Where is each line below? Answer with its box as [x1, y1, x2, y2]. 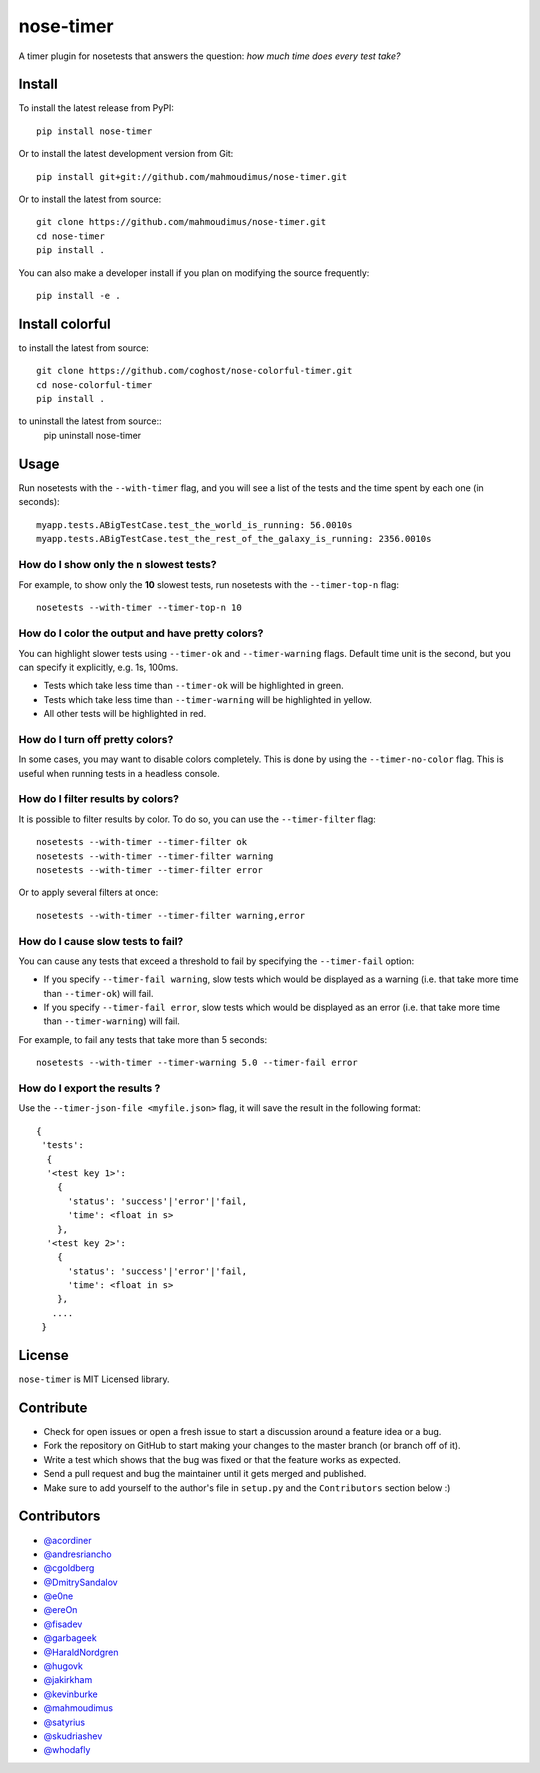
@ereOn [43, 1604, 78, 1616]
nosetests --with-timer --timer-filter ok [36, 836, 248, 848]
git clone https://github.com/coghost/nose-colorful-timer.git [36, 365, 353, 377]
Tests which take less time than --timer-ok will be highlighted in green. [43, 680, 344, 692]
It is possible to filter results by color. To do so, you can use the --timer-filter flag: [18, 813, 377, 825]
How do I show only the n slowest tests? [18, 557, 217, 571]
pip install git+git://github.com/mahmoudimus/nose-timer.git [36, 171, 348, 182]
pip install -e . [36, 290, 121, 301]
